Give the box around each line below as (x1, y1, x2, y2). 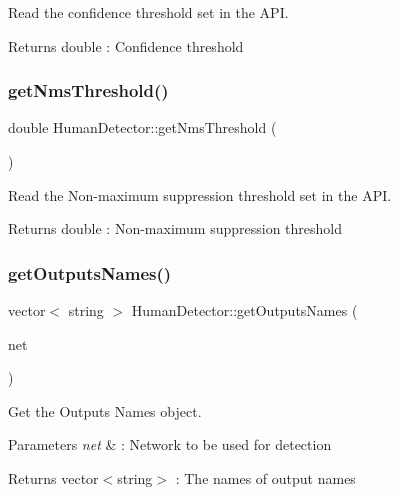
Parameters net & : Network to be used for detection (8, 434, 332, 455)
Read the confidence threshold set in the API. (8, 2, 289, 22)
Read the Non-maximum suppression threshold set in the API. (8, 184, 392, 205)
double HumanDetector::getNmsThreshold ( (8, 117, 277, 138)
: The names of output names (175, 467, 356, 488)
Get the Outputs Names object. (8, 400, 202, 421)
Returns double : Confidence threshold (8, 35, 244, 56)
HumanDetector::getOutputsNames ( (131, 300, 358, 320)
